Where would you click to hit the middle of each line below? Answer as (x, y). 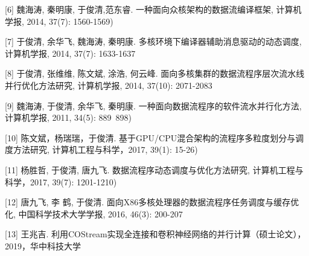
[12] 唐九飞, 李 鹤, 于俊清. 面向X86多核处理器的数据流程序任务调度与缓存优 (152, 202)
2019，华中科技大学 (43, 245)
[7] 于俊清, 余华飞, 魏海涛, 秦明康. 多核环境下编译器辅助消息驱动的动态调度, (153, 41)
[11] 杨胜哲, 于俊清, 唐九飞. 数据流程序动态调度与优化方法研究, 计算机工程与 (154, 169)
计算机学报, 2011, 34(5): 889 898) (68, 117)
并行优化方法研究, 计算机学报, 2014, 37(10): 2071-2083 (109, 85)
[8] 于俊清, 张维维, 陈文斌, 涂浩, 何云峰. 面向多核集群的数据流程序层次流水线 (155, 73)
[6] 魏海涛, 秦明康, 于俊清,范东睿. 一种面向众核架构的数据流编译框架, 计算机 (153, 9)
